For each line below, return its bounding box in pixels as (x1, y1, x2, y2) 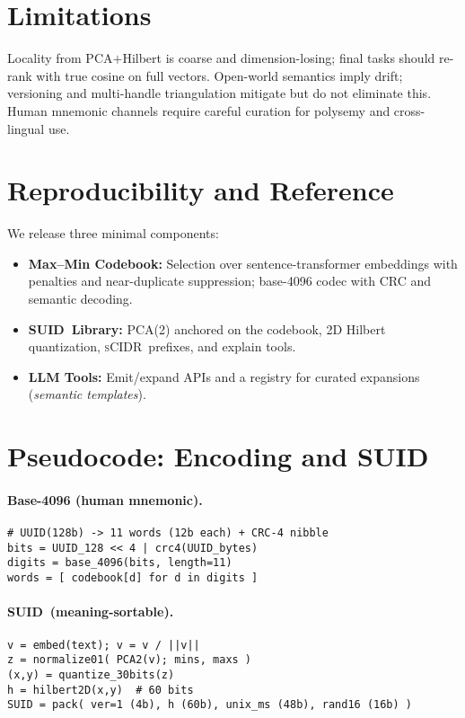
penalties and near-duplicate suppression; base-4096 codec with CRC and (28, 271, 432, 290)
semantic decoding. (28, 289, 133, 307)
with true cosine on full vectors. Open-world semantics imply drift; (36, 66, 403, 84)
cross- (393, 101, 426, 120)
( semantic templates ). (28, 385, 146, 403)
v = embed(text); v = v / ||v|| (7, 638, 200, 652)
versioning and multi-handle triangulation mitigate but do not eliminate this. (7, 84, 432, 102)
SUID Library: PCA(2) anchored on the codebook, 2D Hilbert (28, 319, 386, 338)
